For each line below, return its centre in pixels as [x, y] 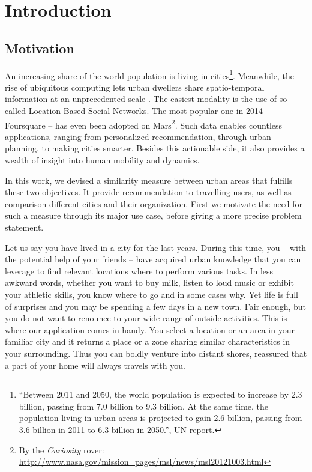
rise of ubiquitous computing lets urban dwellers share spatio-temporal [135, 87]
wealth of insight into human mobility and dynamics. [102, 160]
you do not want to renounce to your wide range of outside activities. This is [146, 318]
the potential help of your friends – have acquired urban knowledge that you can [153, 259]
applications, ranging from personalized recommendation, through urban [138, 136]
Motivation [40, 48]
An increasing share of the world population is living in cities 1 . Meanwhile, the [149, 74]
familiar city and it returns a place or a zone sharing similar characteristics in [148, 341]
